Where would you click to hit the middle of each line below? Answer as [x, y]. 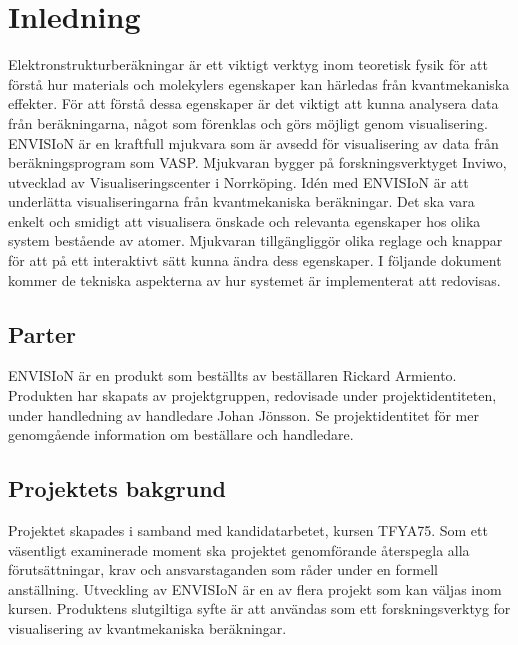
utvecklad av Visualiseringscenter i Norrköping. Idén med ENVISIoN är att [238, 181]
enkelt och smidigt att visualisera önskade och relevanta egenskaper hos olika [244, 220]
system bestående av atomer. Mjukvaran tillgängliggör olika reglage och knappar [255, 240]
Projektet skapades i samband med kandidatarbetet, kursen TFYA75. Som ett [248, 530]
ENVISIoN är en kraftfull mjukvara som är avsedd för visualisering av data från [253, 142]
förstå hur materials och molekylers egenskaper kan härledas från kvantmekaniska [259, 83]
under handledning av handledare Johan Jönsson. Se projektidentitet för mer [243, 414]
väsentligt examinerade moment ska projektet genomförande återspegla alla [239, 549]
